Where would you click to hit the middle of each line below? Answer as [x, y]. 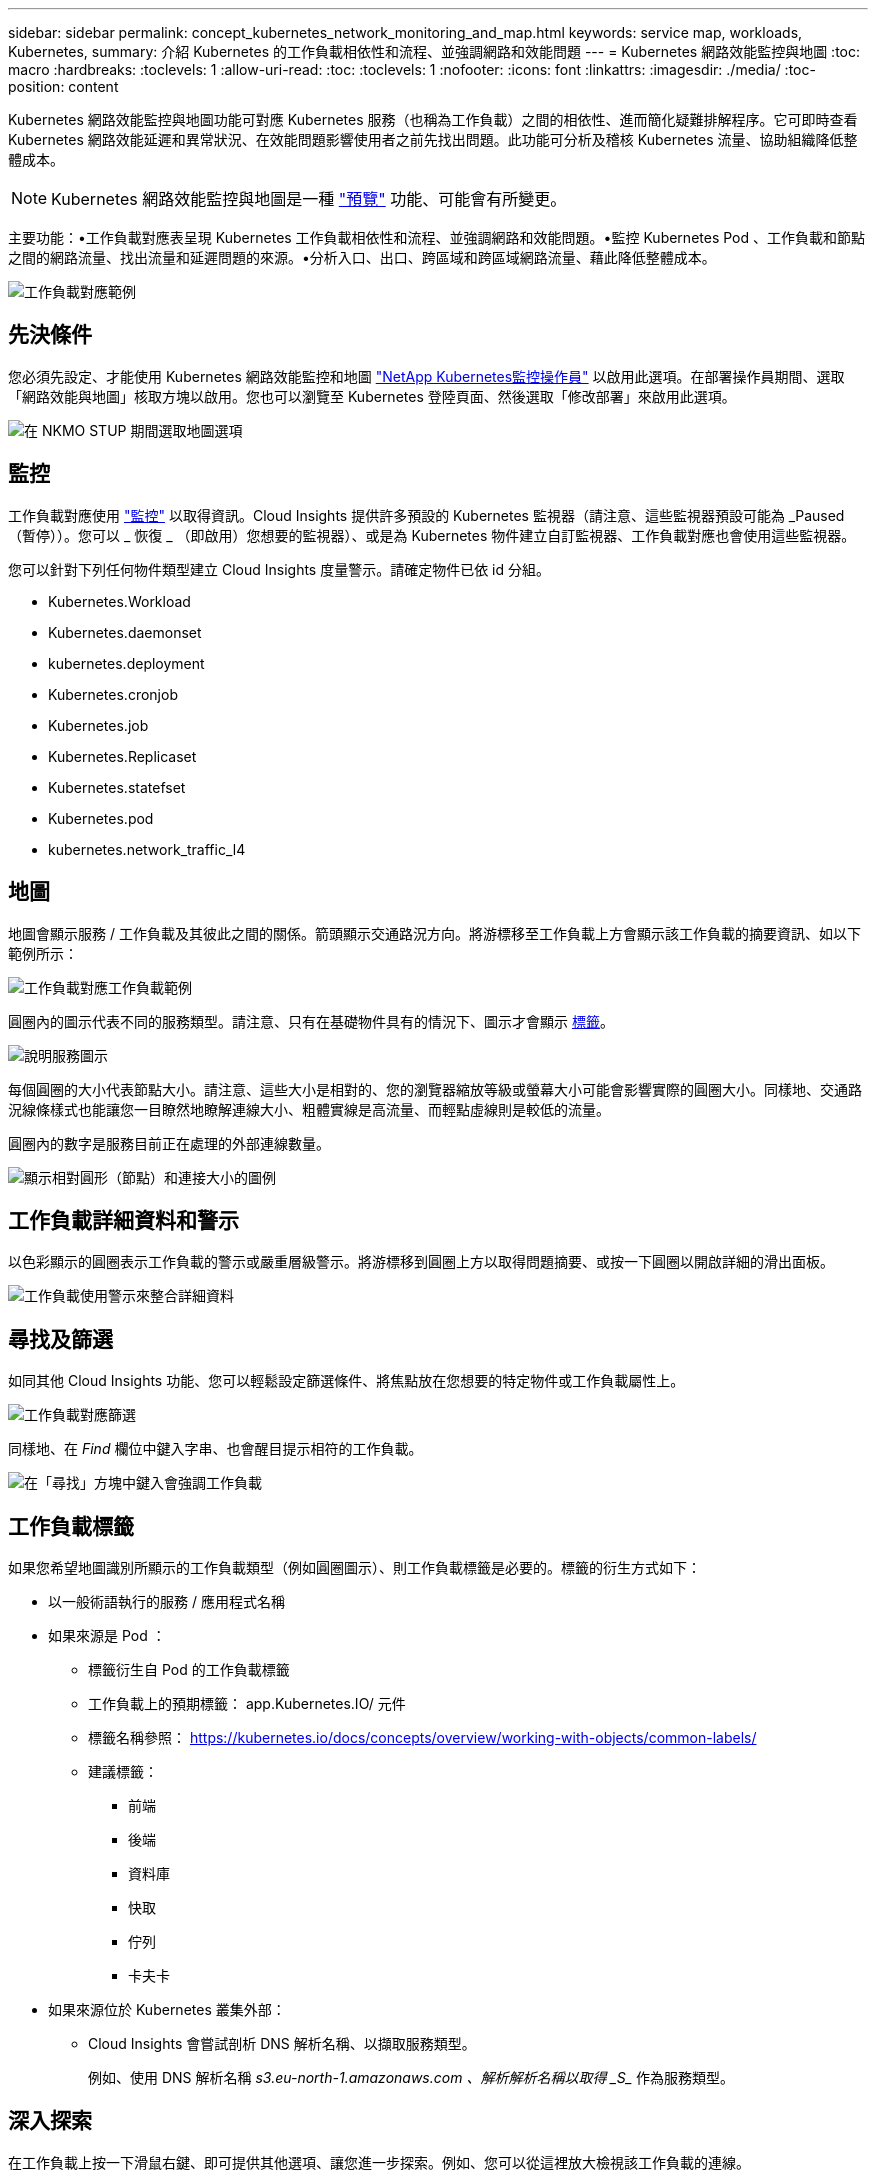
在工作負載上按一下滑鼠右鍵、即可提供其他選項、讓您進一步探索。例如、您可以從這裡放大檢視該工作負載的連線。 [379, 2162]
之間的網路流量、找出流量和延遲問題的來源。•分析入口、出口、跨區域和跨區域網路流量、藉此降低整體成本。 [362, 257]
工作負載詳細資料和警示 [123, 1220]
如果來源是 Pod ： [107, 1636]
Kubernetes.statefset [117, 787]
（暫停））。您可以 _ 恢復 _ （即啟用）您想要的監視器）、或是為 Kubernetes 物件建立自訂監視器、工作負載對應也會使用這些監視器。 [432, 535]
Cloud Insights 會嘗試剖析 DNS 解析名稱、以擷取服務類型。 [282, 2044]
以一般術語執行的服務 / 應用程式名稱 [166, 1602]
